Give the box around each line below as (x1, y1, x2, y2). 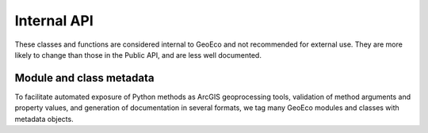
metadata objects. (14, 114, 75, 123)
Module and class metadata (14, 71, 155, 85)
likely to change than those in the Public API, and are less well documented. (14, 50, 262, 59)
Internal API (14, 12, 94, 29)
